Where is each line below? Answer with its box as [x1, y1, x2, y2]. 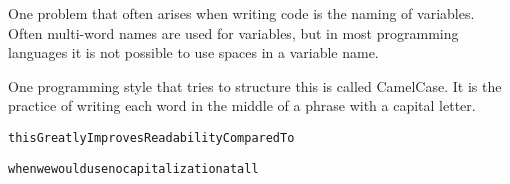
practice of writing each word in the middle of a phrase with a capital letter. [8, 95, 476, 116]
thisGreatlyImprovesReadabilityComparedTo [8, 130, 295, 145]
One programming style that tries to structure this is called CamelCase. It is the [8, 75, 502, 96]
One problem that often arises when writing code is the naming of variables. [8, 3, 475, 23]
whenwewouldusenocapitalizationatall [8, 161, 259, 176]
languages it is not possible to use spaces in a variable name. [8, 42, 379, 63]
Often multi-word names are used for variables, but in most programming [8, 22, 459, 43]
